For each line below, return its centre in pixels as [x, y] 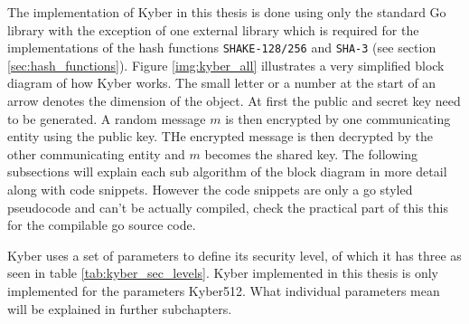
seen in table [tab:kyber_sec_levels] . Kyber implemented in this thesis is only [223, 273]
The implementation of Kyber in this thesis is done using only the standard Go [227, 12]
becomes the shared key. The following [311, 153]
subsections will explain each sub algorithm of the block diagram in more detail [227, 172]
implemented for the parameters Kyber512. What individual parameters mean [224, 290]
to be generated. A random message [107, 118]
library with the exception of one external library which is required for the [213, 29]
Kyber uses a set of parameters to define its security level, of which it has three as [234, 255]
